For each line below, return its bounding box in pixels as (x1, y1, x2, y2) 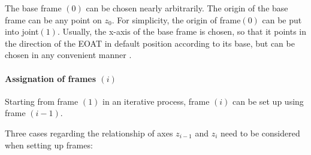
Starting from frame (5, 95, 78, 107)
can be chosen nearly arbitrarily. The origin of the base (86, 2, 288, 14)
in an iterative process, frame (102, 95, 210, 107)
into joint (5, 25, 39, 38)
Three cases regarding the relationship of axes (5, 126, 173, 139)
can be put (262, 13, 302, 26)
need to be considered (221, 126, 300, 139)
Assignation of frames (5, 72, 96, 84)
